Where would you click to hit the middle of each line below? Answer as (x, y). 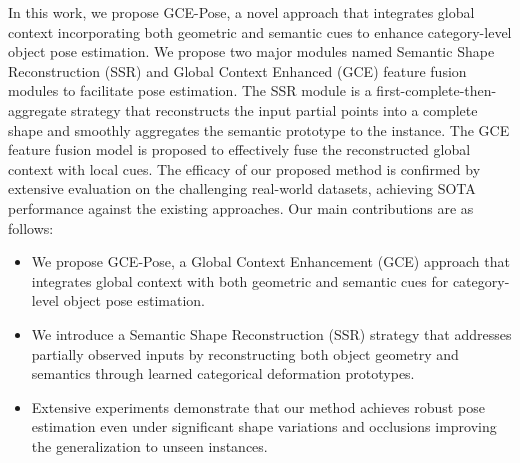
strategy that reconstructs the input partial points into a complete (274, 109)
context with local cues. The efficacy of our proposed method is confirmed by (244, 168)
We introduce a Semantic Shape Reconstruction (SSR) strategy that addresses (271, 333)
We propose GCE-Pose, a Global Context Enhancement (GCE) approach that (270, 261)
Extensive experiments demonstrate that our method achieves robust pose (258, 406)
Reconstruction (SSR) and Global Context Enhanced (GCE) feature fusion (237, 70)
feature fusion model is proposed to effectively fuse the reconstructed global (239, 149)
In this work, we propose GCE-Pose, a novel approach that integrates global (241, 12)
